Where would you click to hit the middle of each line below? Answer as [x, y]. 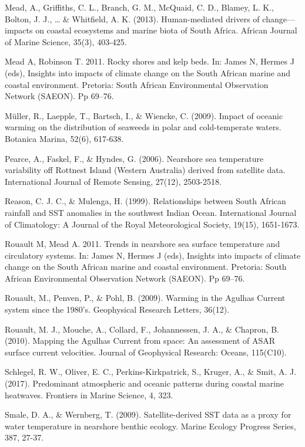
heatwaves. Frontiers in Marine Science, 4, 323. [89, 394]
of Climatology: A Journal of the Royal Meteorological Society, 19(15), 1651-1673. [152, 224]
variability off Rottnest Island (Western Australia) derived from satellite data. [145, 170]
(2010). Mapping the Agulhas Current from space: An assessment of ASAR [140, 341]
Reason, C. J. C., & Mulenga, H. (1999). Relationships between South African [145, 201]
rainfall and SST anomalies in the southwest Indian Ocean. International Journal [151, 212]
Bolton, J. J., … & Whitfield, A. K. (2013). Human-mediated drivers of [132, 18]
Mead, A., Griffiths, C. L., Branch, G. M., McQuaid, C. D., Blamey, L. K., [139, 7]
